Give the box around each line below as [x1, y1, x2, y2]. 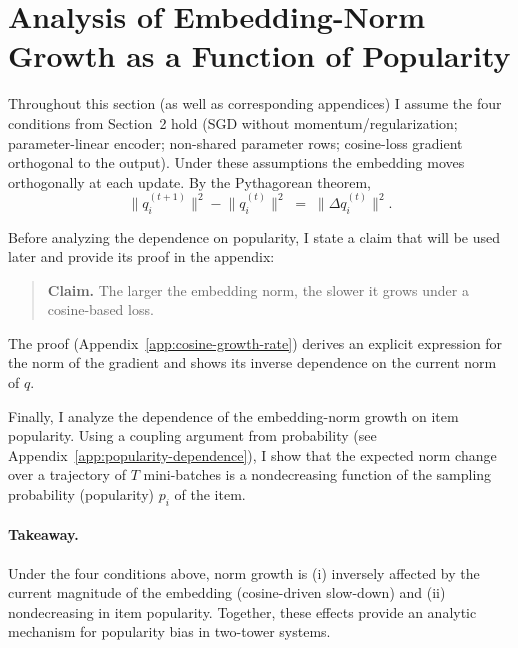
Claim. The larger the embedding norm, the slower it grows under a [47, 279, 469, 300]
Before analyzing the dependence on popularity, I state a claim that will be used [8, 226, 500, 247]
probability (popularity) [8, 484, 154, 505]
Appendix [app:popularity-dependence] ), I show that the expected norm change [8, 444, 497, 465]
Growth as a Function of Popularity [8, 35, 511, 76]
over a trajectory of [8, 464, 126, 485]
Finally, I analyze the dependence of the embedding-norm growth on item [8, 405, 459, 426]
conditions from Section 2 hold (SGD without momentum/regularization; [8, 112, 458, 133]
